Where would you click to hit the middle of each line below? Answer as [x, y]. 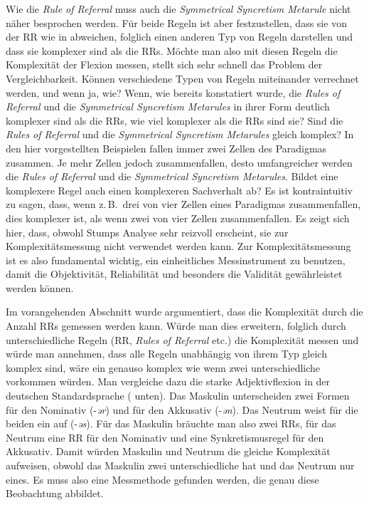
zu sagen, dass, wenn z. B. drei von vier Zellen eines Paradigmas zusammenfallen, [183, 204]
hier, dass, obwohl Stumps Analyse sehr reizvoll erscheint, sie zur [147, 232]
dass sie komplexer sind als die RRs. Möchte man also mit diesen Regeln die [172, 50]
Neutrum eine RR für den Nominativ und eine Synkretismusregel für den [165, 437]
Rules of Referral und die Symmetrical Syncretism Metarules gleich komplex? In [180, 134]
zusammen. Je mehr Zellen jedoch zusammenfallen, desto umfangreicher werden [179, 162]
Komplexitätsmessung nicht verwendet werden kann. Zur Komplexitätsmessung [178, 246]
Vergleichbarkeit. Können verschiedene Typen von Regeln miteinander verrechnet [182, 78]
